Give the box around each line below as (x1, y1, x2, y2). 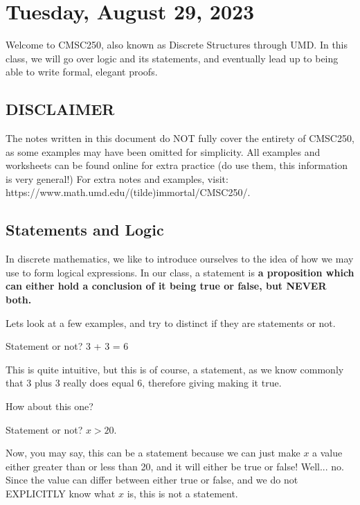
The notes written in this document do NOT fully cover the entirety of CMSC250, (6, 131, 354, 145)
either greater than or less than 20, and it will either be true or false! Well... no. (6, 459, 344, 473)
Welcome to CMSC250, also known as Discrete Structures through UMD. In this (6, 37, 348, 52)
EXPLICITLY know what (6, 486, 116, 500)
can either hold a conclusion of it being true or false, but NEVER (6, 278, 327, 293)
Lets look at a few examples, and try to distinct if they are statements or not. (6, 315, 336, 330)
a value (312, 445, 343, 460)
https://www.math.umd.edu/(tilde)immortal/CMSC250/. (6, 185, 251, 200)
